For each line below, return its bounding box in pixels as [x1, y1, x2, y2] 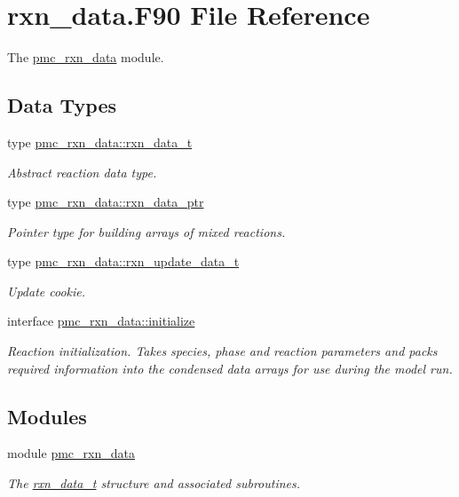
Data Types [7, 91, 116, 119]
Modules [7, 402, 87, 430]
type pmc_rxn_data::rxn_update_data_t [7, 252, 240, 271]
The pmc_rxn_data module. [7, 48, 164, 67]
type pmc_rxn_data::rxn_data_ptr [7, 193, 204, 211]
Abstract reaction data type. [7, 162, 157, 181]
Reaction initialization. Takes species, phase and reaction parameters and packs [7, 342, 438, 360]
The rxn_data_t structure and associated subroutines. [7, 474, 301, 493]
